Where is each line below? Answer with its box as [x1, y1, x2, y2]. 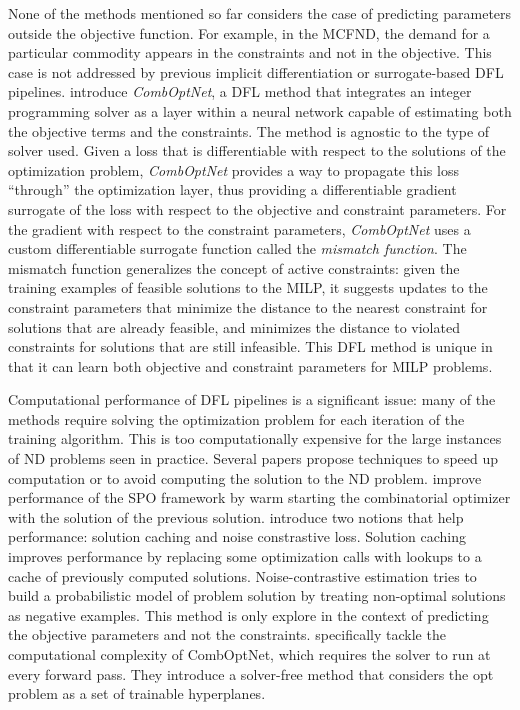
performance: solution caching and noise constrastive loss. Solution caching [8, 526, 466, 547]
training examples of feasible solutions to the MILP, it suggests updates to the [8, 277, 488, 298]
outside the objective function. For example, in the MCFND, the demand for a [8, 22, 490, 43]
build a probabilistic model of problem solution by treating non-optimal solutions [8, 585, 506, 606]
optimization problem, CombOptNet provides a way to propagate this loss [8, 159, 459, 180]
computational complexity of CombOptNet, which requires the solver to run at [8, 644, 491, 664]
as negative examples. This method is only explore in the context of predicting [8, 604, 489, 625]
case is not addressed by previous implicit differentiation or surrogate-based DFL [8, 61, 504, 82]
